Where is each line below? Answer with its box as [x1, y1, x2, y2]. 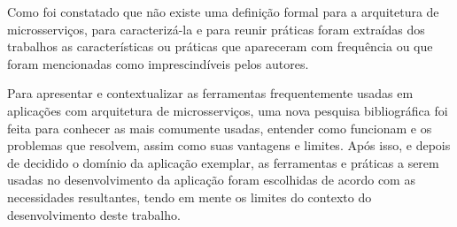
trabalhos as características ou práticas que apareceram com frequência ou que [7, 37, 433, 56]
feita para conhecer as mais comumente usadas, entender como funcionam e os [7, 118, 432, 137]
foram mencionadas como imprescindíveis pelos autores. [7, 54, 309, 72]
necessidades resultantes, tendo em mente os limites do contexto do [7, 187, 372, 206]
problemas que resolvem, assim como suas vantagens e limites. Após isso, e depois [7, 136, 451, 155]
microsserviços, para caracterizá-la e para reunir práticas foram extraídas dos [7, 19, 425, 38]
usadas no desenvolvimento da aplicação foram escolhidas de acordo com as [7, 170, 415, 189]
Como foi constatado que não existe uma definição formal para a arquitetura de [7, 3, 439, 20]
